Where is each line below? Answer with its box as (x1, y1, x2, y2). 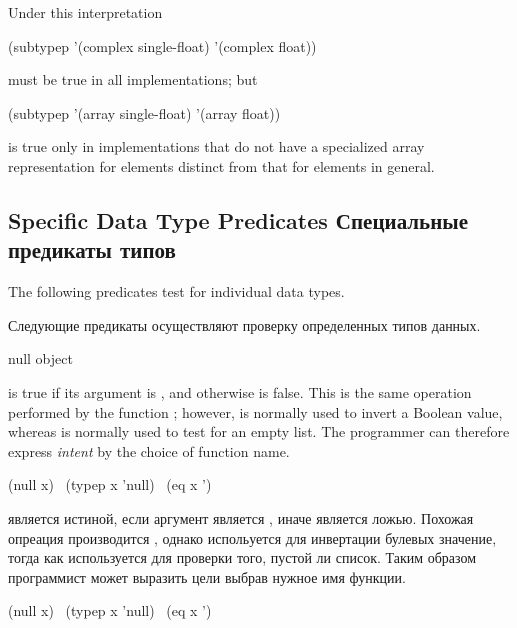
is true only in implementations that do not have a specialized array (8, 136, 425, 157)
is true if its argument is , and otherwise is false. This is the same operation (8, 381, 472, 402)
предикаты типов (8, 234, 176, 265)
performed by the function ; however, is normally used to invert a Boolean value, (8, 401, 503, 422)
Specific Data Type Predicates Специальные (8, 204, 469, 235)
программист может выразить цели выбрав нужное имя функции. (8, 566, 406, 587)
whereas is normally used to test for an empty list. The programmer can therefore (8, 421, 510, 442)
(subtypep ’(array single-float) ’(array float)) (8, 102, 281, 123)
